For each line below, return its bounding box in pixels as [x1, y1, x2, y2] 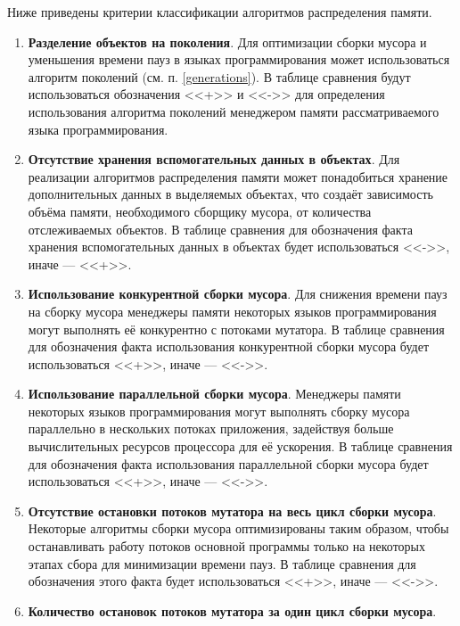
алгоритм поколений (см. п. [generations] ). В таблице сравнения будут [28, 67, 411, 86]
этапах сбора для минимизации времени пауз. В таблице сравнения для [28, 554, 416, 572]
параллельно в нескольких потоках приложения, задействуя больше [28, 419, 394, 438]
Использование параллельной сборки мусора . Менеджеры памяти [28, 384, 401, 403]
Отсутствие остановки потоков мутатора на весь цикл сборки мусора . [28, 501, 437, 520]
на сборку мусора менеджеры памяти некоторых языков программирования [28, 301, 437, 320]
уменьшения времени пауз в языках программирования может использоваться [28, 50, 450, 69]
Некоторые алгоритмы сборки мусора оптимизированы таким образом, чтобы [28, 519, 449, 538]
